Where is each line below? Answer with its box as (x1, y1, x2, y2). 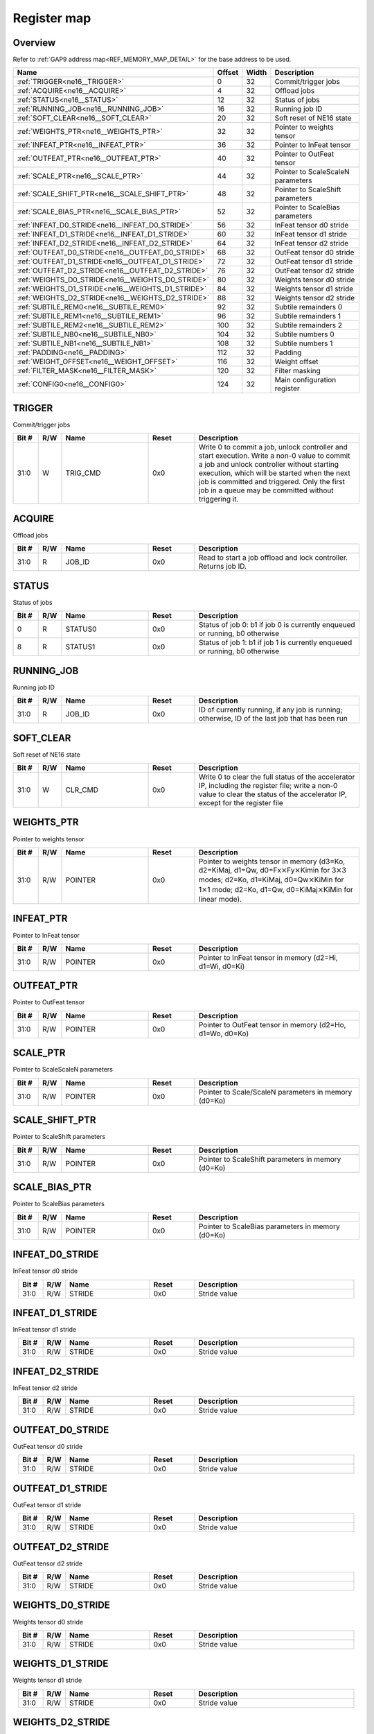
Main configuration (274, 375, 337, 385)
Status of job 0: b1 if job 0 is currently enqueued (198, 620, 356, 630)
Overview (12, 37, 56, 49)
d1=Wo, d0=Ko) (198, 1029, 249, 1038)
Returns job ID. (198, 562, 247, 572)
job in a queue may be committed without (198, 486, 334, 495)
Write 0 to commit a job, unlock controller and (198, 443, 348, 452)
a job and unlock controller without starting (198, 460, 339, 470)
